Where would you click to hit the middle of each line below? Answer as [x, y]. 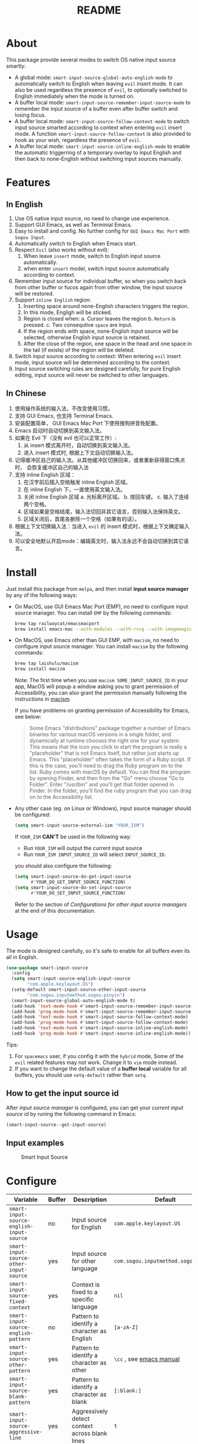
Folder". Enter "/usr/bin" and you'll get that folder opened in [102, 785]
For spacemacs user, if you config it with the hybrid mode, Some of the [99, 1056]
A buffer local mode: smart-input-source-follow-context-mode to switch [102, 121]
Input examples [35, 1143]
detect [81, 1419]
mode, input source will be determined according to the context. [93, 362]
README [99, 10]
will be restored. [34, 293]
